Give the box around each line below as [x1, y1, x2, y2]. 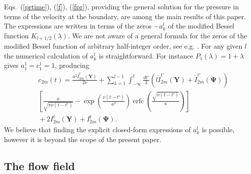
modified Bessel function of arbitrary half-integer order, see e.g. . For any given [4, 41, 243, 51]
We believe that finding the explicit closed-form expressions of [4, 124, 191, 135]
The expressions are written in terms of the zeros [4, 21, 152, 31]
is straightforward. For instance [99, 50, 193, 60]
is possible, [202, 124, 235, 135]
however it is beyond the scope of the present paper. [4, 134, 161, 144]
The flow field [4, 158, 75, 173]
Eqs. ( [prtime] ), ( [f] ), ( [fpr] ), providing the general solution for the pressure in [4, 1, 239, 11]
